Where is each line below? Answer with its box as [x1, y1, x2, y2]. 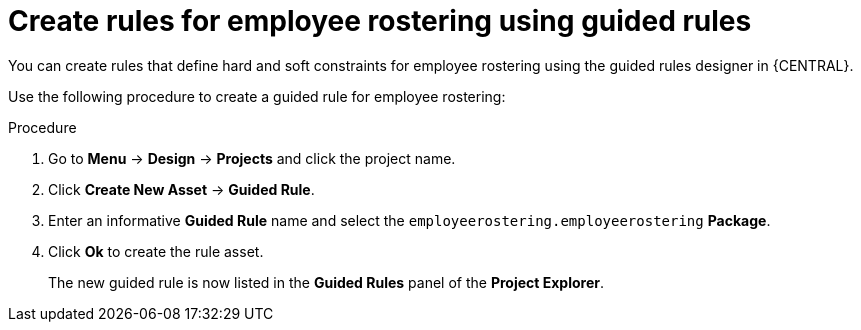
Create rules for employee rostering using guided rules [8, 4, 752, 38]
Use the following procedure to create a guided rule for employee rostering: [8, 87, 506, 105]
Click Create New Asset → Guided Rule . [48, 180, 315, 198]
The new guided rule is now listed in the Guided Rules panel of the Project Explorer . [48, 273, 604, 291]
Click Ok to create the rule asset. [48, 242, 264, 260]
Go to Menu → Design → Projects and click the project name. [48, 149, 456, 167]
